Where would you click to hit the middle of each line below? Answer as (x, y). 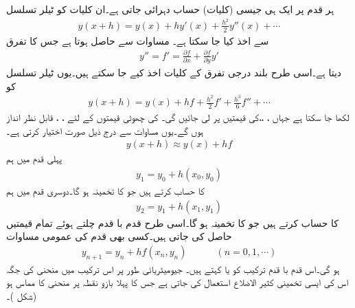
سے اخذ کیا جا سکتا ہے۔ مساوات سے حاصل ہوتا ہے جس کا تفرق (138, 40)
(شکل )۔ (22, 295)
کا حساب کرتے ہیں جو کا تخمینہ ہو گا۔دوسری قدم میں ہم (105, 190)
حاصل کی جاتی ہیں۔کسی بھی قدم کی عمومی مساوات (119, 236)
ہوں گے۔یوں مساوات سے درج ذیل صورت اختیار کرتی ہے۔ (105, 130)
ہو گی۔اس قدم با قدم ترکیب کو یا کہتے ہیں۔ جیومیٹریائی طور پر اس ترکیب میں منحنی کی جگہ (173, 268)
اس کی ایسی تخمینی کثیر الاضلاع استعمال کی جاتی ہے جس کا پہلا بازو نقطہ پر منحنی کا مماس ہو (177, 282)
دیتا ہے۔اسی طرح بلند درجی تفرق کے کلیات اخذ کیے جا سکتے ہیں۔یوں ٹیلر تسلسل (174, 72)
